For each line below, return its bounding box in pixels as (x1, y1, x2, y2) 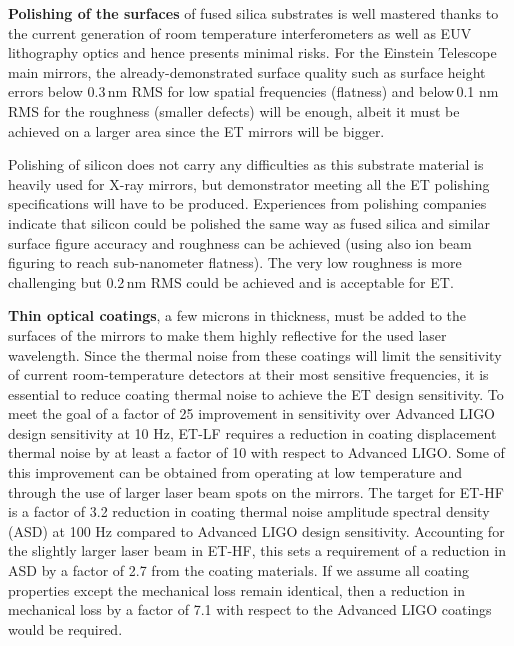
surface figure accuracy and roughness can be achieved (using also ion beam (8, 232, 472, 253)
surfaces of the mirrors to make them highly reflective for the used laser (8, 324, 447, 345)
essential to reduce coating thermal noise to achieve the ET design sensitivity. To (8, 383, 504, 404)
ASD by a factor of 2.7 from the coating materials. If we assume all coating (8, 560, 469, 581)
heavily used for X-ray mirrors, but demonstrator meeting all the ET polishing (8, 173, 490, 194)
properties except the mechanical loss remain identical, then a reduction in (8, 579, 465, 600)
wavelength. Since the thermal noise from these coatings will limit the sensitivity (8, 344, 502, 365)
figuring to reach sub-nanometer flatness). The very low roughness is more (8, 252, 462, 273)
